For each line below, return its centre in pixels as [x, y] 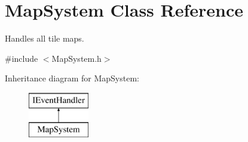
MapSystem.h [76, 58]
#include [22, 58]
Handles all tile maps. [45, 38]
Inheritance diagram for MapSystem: [72, 78]
